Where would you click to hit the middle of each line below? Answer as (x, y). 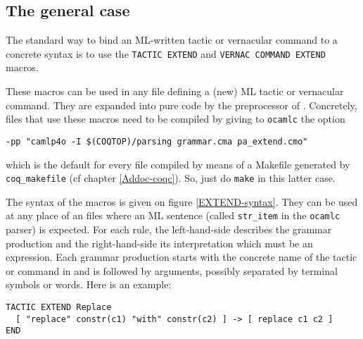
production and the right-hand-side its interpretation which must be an (159, 243)
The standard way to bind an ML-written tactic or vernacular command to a (172, 40)
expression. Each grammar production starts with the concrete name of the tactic (181, 257)
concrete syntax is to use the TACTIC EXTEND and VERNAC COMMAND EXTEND (166, 53)
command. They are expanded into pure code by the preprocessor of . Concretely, (181, 105)
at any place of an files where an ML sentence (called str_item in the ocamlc (173, 215)
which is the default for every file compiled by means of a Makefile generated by (178, 164)
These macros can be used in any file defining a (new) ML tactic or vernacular (175, 91)
